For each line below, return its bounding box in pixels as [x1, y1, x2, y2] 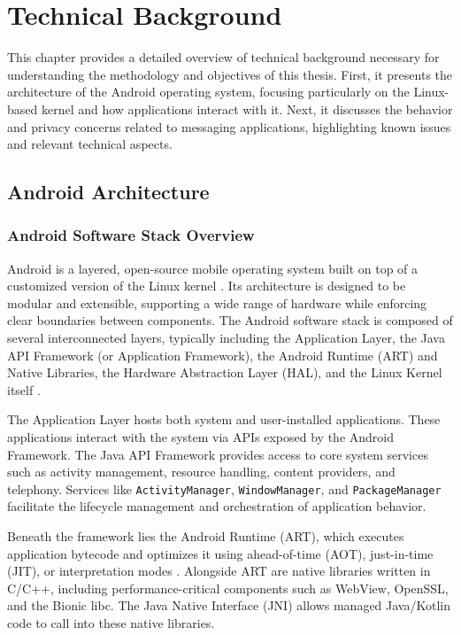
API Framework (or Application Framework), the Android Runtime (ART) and [7, 345, 438, 364]
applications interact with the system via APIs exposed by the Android [7, 428, 394, 446]
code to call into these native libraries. [7, 614, 215, 632]
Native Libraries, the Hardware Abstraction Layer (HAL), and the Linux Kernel [7, 363, 442, 382]
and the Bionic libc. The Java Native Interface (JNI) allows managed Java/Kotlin [7, 596, 450, 615]
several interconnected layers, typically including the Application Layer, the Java [7, 329, 445, 347]
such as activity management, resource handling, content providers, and [7, 462, 396, 481]
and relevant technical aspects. [7, 135, 173, 153]
